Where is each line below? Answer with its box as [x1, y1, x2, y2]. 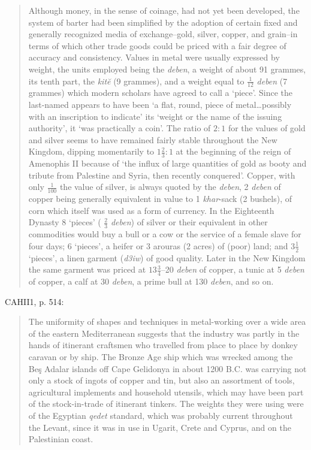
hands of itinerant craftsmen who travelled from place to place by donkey [28, 339, 298, 351]
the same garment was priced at [28, 263, 146, 276]
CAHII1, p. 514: [5, 295, 64, 307]
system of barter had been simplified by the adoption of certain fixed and [28, 16, 298, 28]
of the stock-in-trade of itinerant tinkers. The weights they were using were [28, 397, 304, 410]
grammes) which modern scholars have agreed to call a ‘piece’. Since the [28, 86, 292, 99]
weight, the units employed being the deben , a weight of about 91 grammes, [28, 62, 306, 75]
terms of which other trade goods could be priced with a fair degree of [28, 39, 286, 52]
